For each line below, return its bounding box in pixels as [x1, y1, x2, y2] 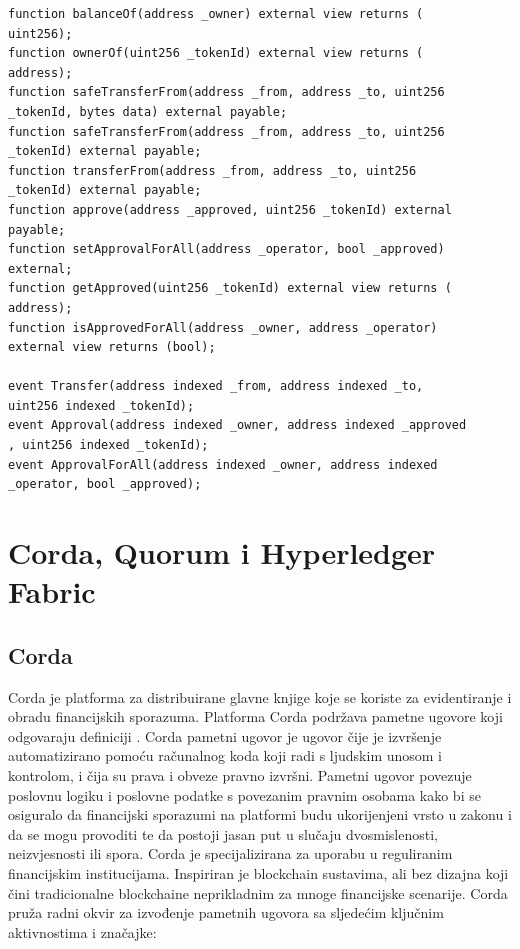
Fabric [8, 571, 96, 612]
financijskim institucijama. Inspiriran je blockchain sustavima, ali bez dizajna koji [8, 862, 509, 883]
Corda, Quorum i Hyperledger [8, 532, 436, 573]
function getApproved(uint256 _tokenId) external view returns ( [8, 281, 452, 296]
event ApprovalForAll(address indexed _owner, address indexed [8, 457, 438, 472]
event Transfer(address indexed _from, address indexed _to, [8, 379, 424, 394]
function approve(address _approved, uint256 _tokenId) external [8, 202, 452, 217]
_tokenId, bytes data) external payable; [8, 104, 288, 119]
